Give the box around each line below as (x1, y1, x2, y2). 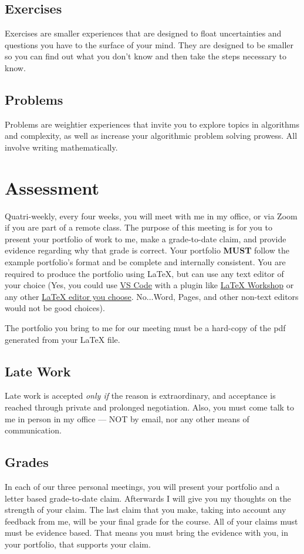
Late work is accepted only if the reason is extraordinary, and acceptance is (5, 389, 276, 402)
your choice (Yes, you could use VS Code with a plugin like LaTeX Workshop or (5, 279, 294, 291)
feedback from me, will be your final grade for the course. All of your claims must (5, 515, 298, 527)
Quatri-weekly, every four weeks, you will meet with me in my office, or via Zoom (5, 209, 298, 222)
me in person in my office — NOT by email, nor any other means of (5, 412, 249, 425)
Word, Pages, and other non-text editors (153, 290, 299, 302)
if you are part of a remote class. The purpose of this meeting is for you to (5, 221, 272, 233)
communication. (5, 424, 62, 436)
